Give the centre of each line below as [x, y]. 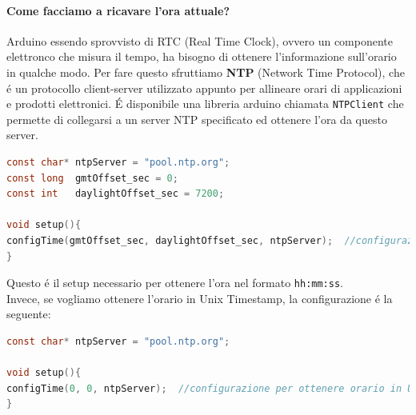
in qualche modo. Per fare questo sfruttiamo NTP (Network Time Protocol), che [206, 72]
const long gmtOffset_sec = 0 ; [92, 178]
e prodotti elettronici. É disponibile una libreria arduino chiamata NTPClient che [205, 104]
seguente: [29, 314]
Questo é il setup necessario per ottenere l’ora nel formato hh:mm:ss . [175, 283]
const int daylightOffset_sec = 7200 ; [116, 194]
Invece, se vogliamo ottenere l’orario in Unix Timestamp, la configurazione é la [200, 298]
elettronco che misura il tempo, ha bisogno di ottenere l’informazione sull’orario [202, 56]
